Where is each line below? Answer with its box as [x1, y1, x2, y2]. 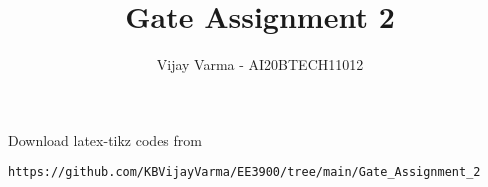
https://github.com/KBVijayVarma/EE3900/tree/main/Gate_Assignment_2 [8, 165, 481, 180]
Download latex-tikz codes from [8, 129, 202, 150]
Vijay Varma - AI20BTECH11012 [156, 54, 364, 75]
